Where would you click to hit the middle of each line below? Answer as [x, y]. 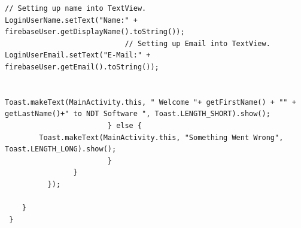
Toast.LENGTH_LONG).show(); [61, 149]
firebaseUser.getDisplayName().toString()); [95, 32]
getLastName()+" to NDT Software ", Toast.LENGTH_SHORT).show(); [138, 114]
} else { [125, 125]
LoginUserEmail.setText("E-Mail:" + [78, 55]
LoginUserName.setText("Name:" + [71, 20]
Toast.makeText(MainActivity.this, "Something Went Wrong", [161, 137]
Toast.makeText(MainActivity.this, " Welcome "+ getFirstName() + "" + [150, 102]
